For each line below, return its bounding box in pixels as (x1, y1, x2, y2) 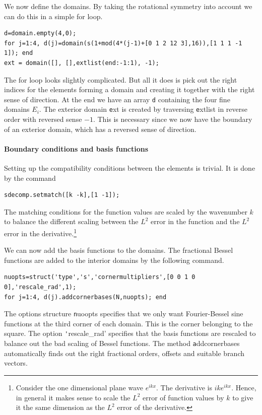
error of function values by (142, 392, 224, 402)
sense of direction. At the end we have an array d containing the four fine (4, 94, 230, 104)
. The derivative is (156, 382, 212, 392)
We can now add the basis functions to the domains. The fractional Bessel (4, 245, 233, 255)
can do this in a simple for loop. (4, 11, 103, 21)
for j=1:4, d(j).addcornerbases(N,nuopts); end (4, 293, 167, 301)
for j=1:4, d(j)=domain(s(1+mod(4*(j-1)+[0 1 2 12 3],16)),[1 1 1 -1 (4, 39, 242, 47)
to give (232, 392, 253, 402)
